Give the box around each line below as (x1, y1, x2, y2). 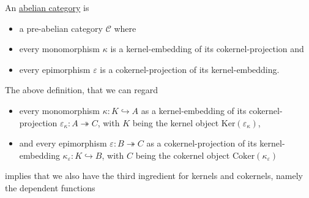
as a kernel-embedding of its (141, 104, 247, 116)
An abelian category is (5, 1, 89, 13)
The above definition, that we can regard (5, 83, 158, 96)
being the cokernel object (135, 148, 230, 161)
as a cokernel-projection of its (146, 137, 257, 150)
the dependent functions (5, 181, 95, 194)
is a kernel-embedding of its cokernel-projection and (110, 42, 304, 55)
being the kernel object (132, 116, 219, 129)
